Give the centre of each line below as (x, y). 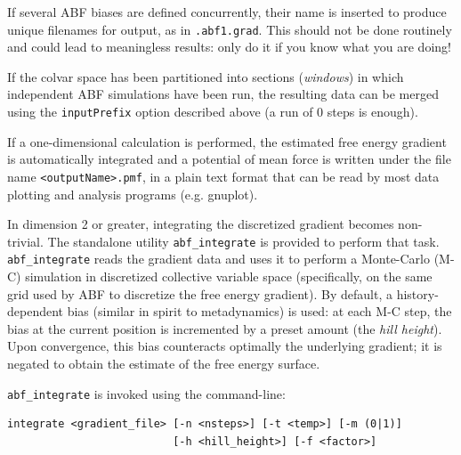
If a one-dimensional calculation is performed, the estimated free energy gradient (227, 141)
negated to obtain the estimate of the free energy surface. (164, 363)
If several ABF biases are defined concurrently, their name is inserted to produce (227, 12)
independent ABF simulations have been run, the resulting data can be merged (223, 94)
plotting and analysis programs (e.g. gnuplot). (133, 194)
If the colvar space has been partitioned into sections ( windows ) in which (206, 76)
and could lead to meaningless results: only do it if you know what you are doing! (229, 47)
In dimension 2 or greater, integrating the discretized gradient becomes (201, 224)
